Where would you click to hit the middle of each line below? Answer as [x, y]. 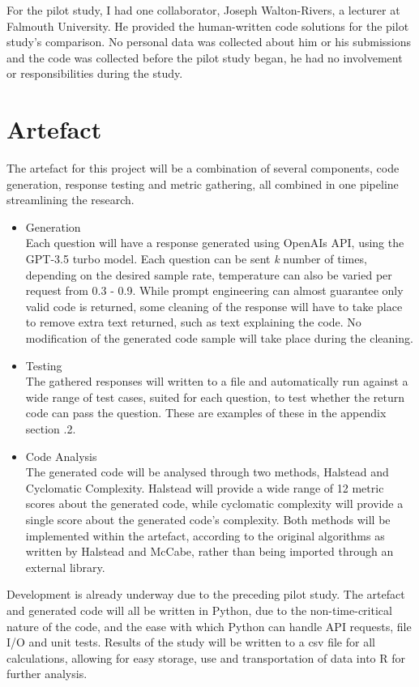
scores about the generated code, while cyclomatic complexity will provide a [214, 504]
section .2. [51, 429]
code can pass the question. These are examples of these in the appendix [206, 413]
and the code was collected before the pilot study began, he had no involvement [205, 57]
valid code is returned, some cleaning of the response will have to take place [214, 306]
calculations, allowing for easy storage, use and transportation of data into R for [206, 657]
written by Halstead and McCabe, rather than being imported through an [209, 551]
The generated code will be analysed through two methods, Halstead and [207, 472]
